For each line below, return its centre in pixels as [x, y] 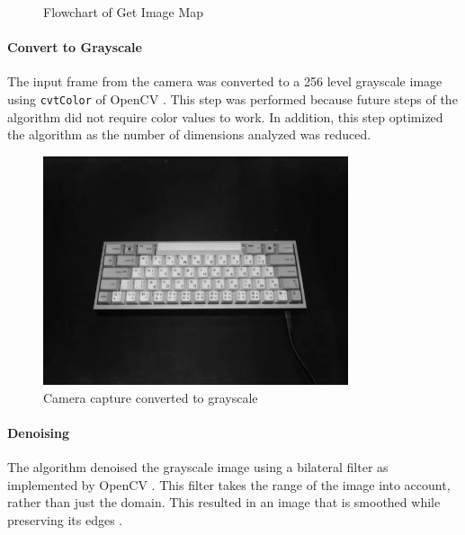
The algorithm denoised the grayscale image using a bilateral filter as [198, 467]
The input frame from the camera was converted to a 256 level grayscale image [225, 81]
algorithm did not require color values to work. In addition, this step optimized [225, 116]
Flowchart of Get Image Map [124, 12]
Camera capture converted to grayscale [151, 397]
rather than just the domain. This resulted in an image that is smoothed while [224, 502]
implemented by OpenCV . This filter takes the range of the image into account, [229, 484]
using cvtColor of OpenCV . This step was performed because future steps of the [232, 98]
